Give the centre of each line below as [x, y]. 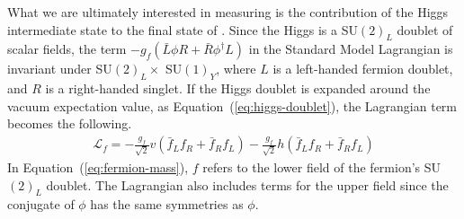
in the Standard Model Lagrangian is [351, 49]
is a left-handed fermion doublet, [363, 69]
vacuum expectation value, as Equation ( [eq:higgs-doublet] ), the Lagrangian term [232, 105]
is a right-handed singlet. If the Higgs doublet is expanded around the [238, 88]
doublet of [425, 29]
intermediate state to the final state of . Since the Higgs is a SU [183, 29]
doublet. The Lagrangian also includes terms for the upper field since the [247, 184]
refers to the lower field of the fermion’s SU [322, 166]
